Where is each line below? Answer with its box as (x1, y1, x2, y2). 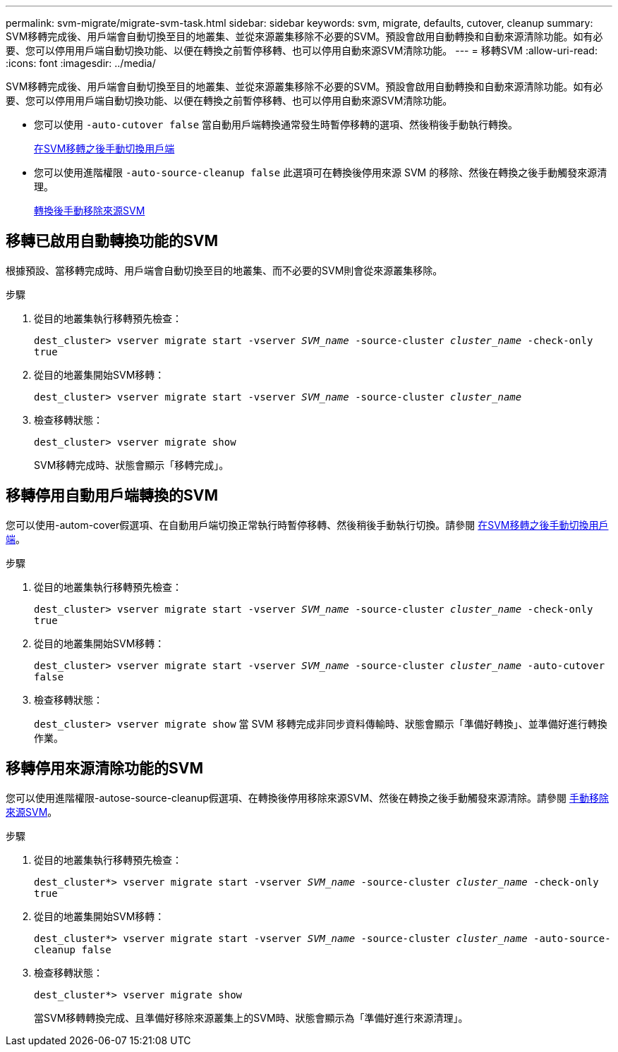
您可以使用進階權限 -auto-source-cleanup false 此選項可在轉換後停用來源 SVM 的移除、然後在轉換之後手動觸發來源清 (34, 166, 607, 178)
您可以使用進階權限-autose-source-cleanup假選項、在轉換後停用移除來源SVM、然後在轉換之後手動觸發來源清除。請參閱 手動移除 (6, 791, 610, 804)
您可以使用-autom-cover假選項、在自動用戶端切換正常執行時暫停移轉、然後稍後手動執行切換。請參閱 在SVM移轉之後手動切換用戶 (6, 518, 609, 531)
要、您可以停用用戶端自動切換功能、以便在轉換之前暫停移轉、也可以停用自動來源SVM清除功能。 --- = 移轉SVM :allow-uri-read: (6, 44, 598, 56)
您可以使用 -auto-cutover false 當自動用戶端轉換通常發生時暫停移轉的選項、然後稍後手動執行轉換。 (34, 118, 519, 130)
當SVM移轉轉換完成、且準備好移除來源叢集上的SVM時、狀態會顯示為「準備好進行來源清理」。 (34, 1011, 468, 1024)
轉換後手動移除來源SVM (34, 204, 145, 216)
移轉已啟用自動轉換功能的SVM (6, 232, 218, 250)
